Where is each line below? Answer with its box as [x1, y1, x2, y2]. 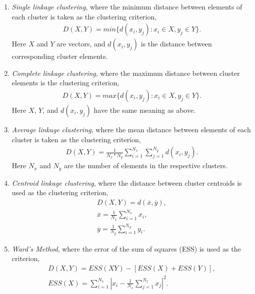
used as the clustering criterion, [11, 187, 108, 198]
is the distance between [140, 38, 212, 49]
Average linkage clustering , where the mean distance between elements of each [11, 124, 251, 135]
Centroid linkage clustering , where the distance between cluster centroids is [11, 177, 242, 188]
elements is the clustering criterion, [11, 77, 119, 88]
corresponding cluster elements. [11, 51, 108, 61]
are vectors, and [56, 38, 105, 49]
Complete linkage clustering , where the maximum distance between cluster [11, 67, 240, 78]
